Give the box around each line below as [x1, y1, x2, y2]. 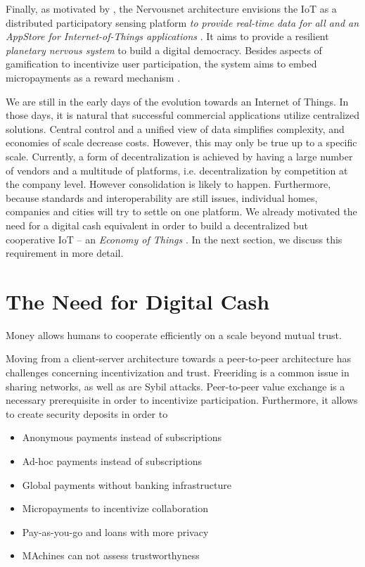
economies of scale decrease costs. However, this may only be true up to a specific [6, 135, 357, 150]
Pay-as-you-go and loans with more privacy [22, 524, 209, 539]
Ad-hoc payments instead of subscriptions [22, 453, 202, 468]
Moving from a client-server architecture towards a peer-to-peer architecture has [6, 351, 351, 366]
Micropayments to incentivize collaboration [22, 501, 209, 516]
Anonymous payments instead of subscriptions [22, 430, 222, 445]
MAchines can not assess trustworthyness [22, 548, 200, 563]
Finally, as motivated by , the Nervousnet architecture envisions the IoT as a [6, 1, 337, 15]
